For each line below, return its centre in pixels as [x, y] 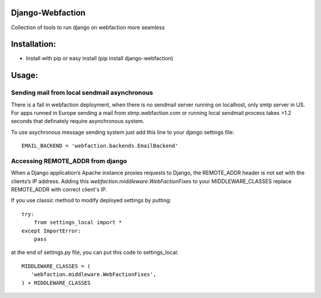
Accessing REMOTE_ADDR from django [69, 161]
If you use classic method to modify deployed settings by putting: [91, 200]
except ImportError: [51, 231]
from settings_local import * [78, 222]
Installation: [34, 44]
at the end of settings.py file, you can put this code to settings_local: [95, 252]
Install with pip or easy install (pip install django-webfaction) [100, 58]
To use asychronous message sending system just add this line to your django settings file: [122, 132]
